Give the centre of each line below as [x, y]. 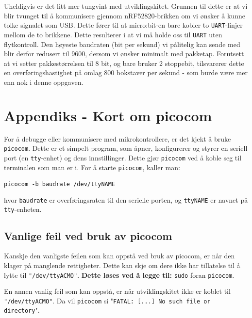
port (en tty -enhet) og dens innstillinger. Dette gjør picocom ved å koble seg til [123, 157]
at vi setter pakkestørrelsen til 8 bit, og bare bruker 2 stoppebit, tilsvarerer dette [124, 63]
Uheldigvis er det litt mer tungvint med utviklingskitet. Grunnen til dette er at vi [126, 6]
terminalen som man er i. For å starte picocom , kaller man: [92, 167]
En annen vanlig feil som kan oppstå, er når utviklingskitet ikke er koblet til [117, 291]
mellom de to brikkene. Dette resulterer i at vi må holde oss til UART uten [113, 34]
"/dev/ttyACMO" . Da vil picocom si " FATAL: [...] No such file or [107, 300]
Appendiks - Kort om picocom [108, 115]
